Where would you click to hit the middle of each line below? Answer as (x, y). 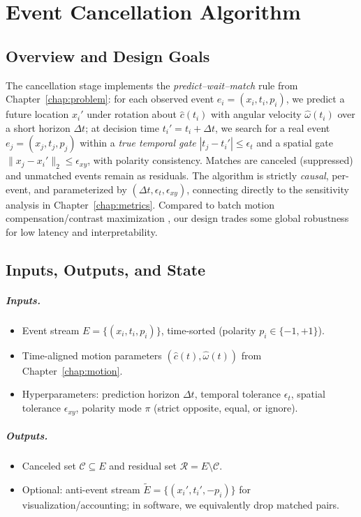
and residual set (143, 466)
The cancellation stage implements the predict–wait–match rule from (152, 85)
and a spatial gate (295, 143)
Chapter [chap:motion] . (72, 370)
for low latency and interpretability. (82, 231)
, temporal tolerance (238, 394)
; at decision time (122, 127)
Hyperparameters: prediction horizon (101, 394)
